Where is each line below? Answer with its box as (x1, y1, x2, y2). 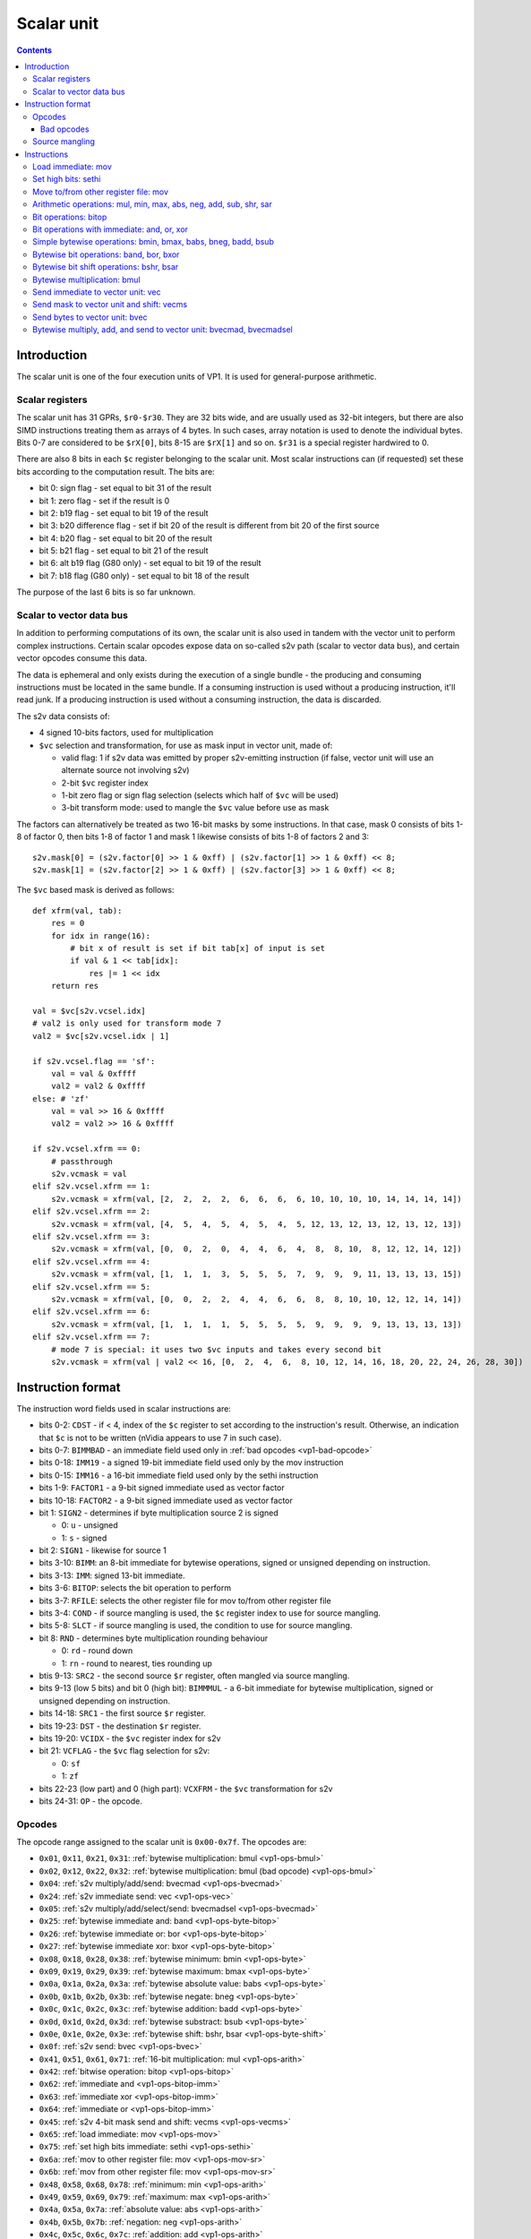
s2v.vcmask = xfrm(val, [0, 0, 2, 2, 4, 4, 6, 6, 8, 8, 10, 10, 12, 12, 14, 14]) (50, 1294, 463, 1304)
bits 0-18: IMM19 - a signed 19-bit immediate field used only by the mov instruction (39, 1457, 344, 1468)
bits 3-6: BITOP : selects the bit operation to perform (39, 1583, 232, 1593)
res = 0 (50, 918, 85, 929)
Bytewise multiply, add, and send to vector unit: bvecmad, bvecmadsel (32, 324, 293, 335)
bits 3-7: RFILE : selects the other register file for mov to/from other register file (39, 1595, 331, 1606)
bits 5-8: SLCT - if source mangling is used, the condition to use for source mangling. (39, 1620, 353, 1631)
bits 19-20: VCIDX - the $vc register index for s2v (39, 1733, 221, 1744)
